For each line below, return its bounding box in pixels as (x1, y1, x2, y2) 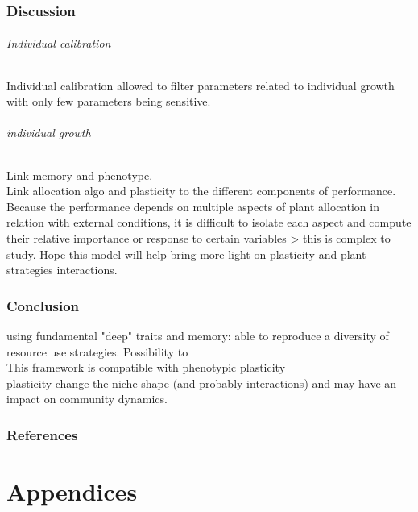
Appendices (6, 475, 138, 507)
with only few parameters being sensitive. (6, 93, 211, 110)
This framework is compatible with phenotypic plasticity (6, 359, 286, 376)
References (6, 424, 78, 444)
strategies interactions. (6, 261, 118, 278)
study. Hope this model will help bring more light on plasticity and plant (6, 245, 366, 262)
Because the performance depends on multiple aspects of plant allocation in (6, 198, 379, 214)
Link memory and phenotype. (6, 166, 153, 183)
